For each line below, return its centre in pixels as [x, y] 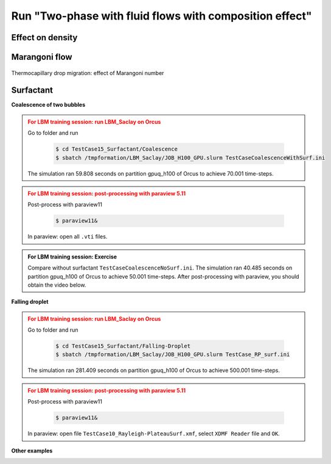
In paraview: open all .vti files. [68, 237]
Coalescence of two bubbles [48, 105]
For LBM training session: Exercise [72, 257]
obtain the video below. [57, 285]
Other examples [32, 451]
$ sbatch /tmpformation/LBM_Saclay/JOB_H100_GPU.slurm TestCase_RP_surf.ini [173, 355]
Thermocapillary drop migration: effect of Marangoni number [88, 73]
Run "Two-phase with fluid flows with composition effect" [162, 16]
